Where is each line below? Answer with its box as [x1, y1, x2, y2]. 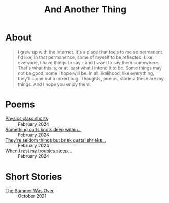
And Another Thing [44, 4, 127, 15]
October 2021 [18, 193, 47, 199]
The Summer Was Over [5, 187, 54, 193]
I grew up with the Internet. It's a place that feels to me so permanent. [17, 49, 164, 55]
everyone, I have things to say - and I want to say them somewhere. [17, 59, 160, 65]
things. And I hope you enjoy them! [17, 81, 91, 87]
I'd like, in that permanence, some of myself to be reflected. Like [17, 54, 153, 60]
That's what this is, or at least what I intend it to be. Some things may [17, 65, 162, 71]
